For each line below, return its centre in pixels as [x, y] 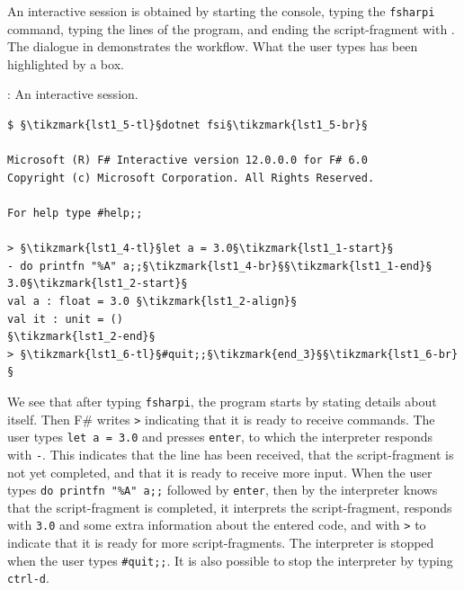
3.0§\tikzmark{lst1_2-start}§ [98, 284]
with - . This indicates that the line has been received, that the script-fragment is [231, 454]
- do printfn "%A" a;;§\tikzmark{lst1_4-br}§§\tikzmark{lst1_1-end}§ [220, 266]
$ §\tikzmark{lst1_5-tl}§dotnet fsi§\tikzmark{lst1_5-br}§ [187, 125]
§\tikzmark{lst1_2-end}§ [81, 337]
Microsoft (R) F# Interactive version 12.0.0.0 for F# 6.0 [187, 161]
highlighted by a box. [66, 63]
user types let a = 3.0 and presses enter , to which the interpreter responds [220, 437]
